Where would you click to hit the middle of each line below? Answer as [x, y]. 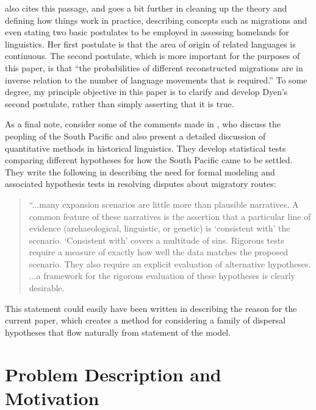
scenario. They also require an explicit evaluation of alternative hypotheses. [170, 263]
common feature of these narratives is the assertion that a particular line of [170, 216]
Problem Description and [113, 374]
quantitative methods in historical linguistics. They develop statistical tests [145, 148]
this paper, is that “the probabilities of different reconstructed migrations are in [154, 67]
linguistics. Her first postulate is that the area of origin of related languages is [150, 44]
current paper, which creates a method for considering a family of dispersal [145, 320]
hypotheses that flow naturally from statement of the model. [118, 332]
